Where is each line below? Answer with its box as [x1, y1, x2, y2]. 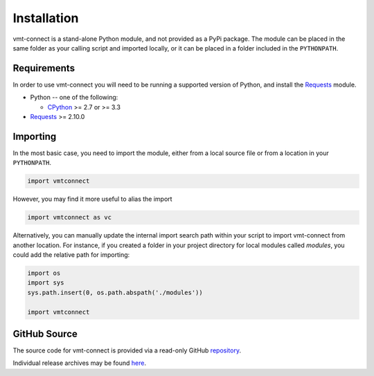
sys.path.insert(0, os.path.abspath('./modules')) [27, 288, 204, 296]
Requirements [12, 62, 75, 74]
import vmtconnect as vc [27, 213, 112, 222]
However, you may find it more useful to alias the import [12, 195, 172, 204]
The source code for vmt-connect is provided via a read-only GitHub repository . [12, 346, 242, 355]
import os [27, 269, 61, 277]
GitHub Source [12, 328, 78, 339]
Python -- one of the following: [30, 93, 118, 102]
